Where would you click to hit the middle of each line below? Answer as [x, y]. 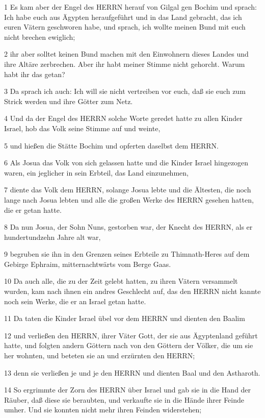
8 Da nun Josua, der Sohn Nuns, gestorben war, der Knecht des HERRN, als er [128, 227]
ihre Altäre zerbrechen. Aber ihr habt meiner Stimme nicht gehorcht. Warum [125, 64]
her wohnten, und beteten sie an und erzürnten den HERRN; [100, 355]
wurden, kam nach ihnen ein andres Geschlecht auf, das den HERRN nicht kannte [132, 291]
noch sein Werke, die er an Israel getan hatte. [75, 301]
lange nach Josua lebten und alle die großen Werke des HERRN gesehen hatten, [129, 199]
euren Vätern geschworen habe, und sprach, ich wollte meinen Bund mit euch [125, 27]
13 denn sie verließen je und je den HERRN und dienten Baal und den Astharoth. [132, 372]
